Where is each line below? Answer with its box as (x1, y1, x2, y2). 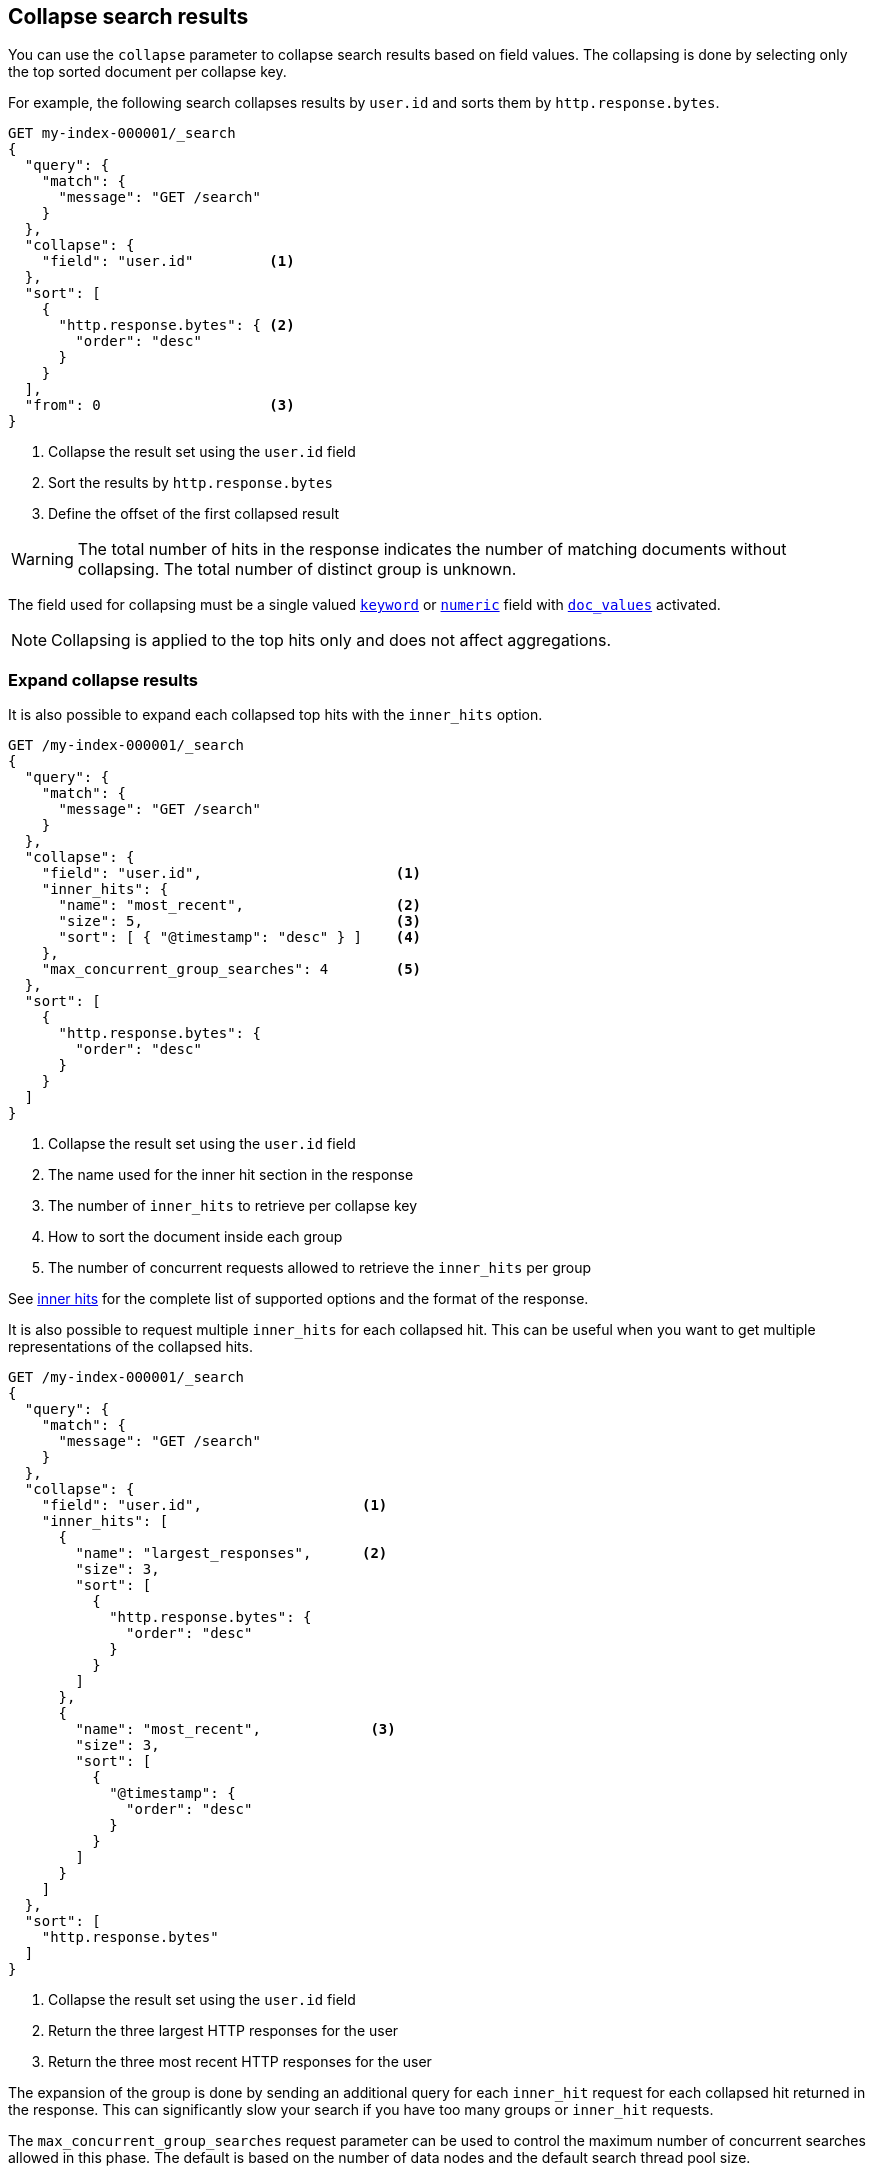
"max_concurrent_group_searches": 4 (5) (41, 961, 422, 978)
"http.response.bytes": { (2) (58, 317, 295, 334)
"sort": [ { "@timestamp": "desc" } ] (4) (58, 929, 422, 946)
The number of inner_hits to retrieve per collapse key (48, 1197, 418, 1215)
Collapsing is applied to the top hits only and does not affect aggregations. (51, 630, 612, 651)
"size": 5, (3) (58, 913, 422, 930)
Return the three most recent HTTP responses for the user (48, 2053, 432, 2071)
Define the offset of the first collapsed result (48, 505, 340, 523)
